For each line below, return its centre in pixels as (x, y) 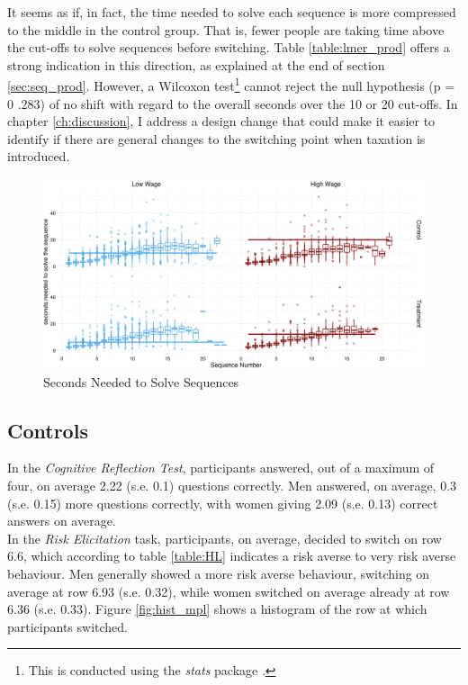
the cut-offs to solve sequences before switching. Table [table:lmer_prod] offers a (229, 47)
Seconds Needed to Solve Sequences (141, 381)
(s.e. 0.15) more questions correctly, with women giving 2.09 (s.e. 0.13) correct (223, 503)
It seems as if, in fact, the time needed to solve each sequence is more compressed (232, 12)
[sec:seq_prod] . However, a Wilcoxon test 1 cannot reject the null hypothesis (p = (231, 85)
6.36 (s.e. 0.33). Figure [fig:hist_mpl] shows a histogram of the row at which (217, 609)
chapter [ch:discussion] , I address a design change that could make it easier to (221, 121)
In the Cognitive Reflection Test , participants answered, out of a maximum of (221, 468)
